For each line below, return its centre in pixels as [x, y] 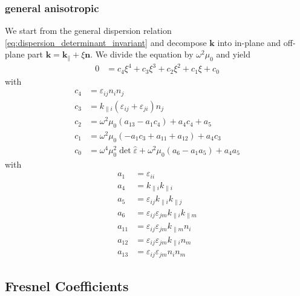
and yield [233, 54]
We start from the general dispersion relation [88, 31]
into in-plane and [249, 42]
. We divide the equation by [142, 54]
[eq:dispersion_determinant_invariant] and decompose [106, 42]
